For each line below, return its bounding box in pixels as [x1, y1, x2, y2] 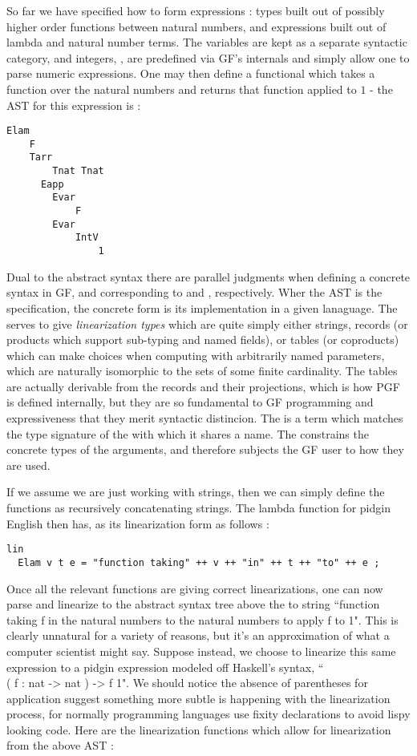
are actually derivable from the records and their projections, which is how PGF [6, 378, 401, 394]
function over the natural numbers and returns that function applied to [6, 80, 357, 97]
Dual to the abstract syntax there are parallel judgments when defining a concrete [6, 268, 411, 285]
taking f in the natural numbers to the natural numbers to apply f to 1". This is [6, 611, 399, 628]
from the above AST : [6, 737, 114, 754]
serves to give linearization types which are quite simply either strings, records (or [6, 315, 408, 332]
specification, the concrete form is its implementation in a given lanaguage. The [6, 299, 398, 316]
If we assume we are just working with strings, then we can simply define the [6, 483, 385, 500]
